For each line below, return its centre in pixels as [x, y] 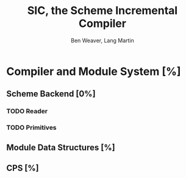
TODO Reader [27, 112]
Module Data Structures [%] [61, 147]
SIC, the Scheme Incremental [102, 11]
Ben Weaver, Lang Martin [102, 40]
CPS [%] [23, 168]
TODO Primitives [31, 127]
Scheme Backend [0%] [51, 94]
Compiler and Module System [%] [94, 71]
